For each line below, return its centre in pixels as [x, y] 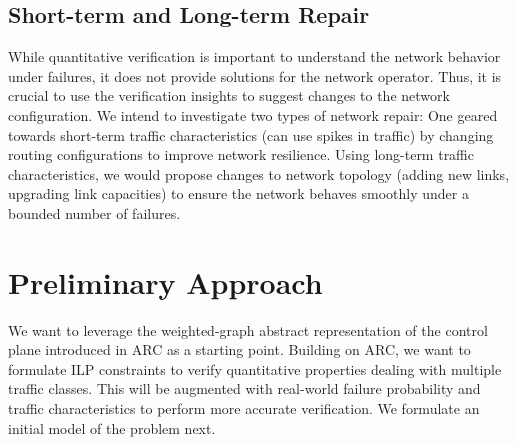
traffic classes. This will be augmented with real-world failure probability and [244, 388]
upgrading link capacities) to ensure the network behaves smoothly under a [238, 193]
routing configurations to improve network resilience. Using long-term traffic [241, 154]
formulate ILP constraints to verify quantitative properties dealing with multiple [255, 368]
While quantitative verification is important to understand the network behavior [254, 56]
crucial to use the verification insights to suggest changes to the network [229, 95]
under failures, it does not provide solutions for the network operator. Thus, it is [255, 75]
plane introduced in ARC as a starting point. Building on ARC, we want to [239, 349]
